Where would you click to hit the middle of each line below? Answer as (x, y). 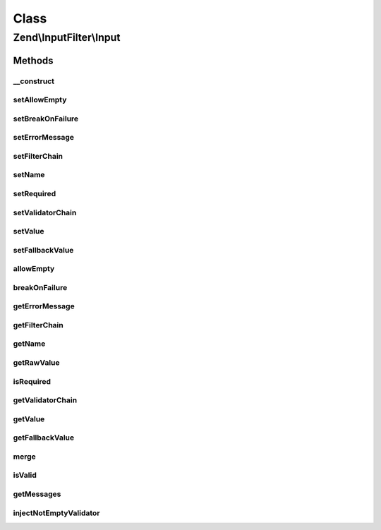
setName (29, 175)
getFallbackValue (43, 438)
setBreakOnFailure (46, 119)
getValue (29, 418)
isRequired (32, 381)
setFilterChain (38, 156)
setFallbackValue (43, 250)
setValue (29, 231)
